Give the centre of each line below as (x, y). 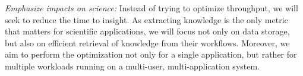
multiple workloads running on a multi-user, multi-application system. (132, 66)
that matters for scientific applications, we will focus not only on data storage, (147, 31)
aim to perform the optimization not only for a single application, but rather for (151, 54)
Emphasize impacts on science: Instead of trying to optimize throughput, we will (151, 8)
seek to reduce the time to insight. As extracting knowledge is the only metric (146, 19)
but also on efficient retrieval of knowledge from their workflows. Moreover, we (147, 42)
